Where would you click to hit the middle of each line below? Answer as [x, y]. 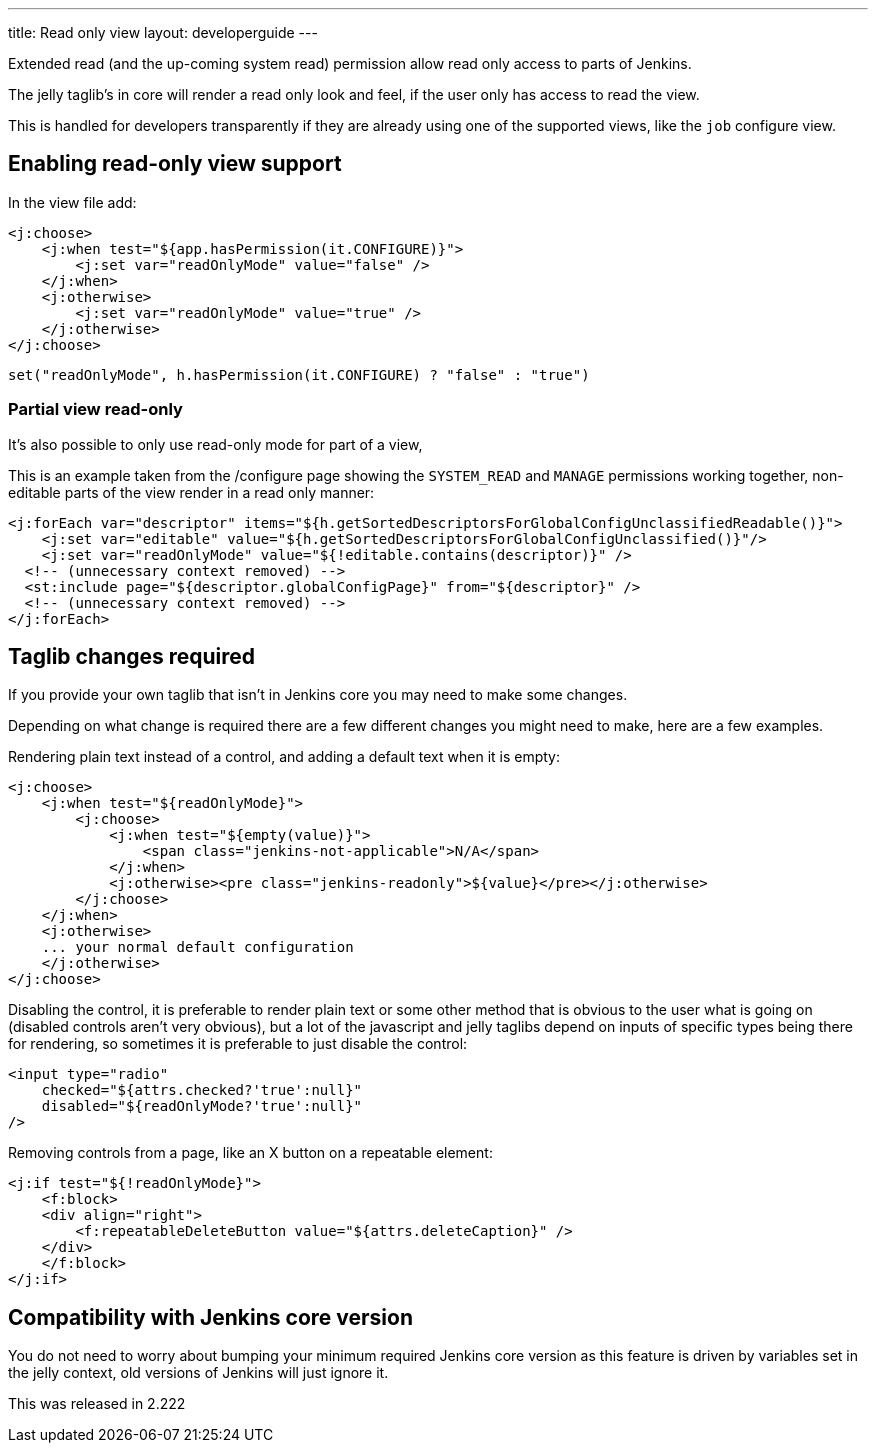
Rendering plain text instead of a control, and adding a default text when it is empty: [284, 757]
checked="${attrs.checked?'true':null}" [202, 1090]
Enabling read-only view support [175, 164]
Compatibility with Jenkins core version [210, 1317]
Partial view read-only [95, 409]
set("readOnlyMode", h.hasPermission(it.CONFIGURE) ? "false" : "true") [299, 374]
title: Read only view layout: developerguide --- [163, 32]
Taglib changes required [132, 657]
